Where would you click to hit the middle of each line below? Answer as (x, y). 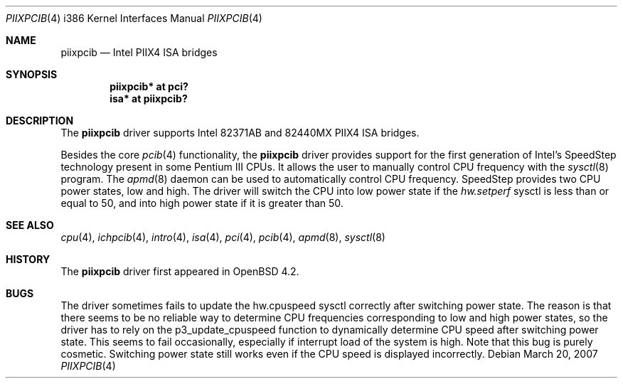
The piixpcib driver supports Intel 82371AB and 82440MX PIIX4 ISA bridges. (240, 133)
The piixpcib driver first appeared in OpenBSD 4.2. (180, 271)
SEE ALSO (30, 225)
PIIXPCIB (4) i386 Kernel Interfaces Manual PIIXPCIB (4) (134, 18)
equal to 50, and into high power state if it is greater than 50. (202, 203)
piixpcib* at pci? (149, 86)
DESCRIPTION (40, 121)
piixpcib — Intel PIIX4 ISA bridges (139, 52)
